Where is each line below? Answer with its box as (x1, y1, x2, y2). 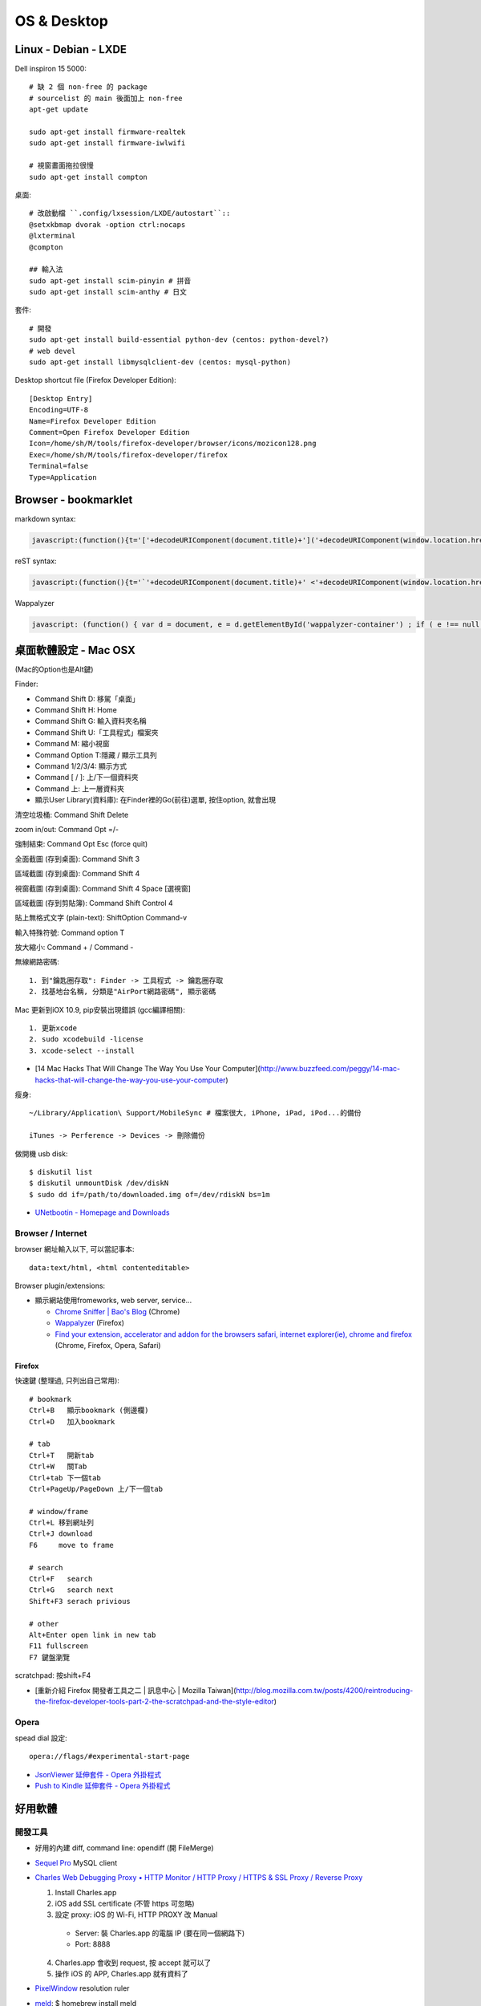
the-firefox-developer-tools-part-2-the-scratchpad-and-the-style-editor (34, 1696, 274, 1706)
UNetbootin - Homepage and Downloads (34, 1208, 170, 1217)
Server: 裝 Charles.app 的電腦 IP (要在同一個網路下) (75, 1928, 245, 1938)
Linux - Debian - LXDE (14, 43, 127, 56)
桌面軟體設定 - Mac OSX (14, 643, 136, 657)
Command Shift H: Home (34, 705, 118, 715)
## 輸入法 (29, 265, 63, 274)
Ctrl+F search (29, 1574, 93, 1584)
